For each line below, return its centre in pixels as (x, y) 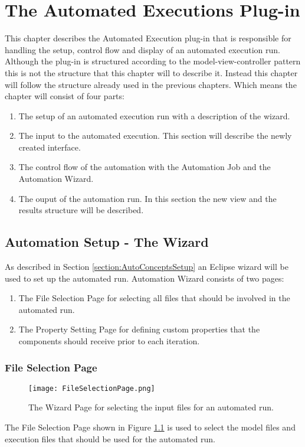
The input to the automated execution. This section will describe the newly (155, 136)
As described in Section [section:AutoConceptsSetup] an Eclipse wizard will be (147, 267)
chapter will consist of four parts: (65, 96)
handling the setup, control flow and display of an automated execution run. (142, 49)
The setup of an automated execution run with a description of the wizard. (154, 115)
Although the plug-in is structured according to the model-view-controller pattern (153, 61)
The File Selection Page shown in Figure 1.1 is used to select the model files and (150, 427)
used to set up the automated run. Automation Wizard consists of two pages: (145, 278)
